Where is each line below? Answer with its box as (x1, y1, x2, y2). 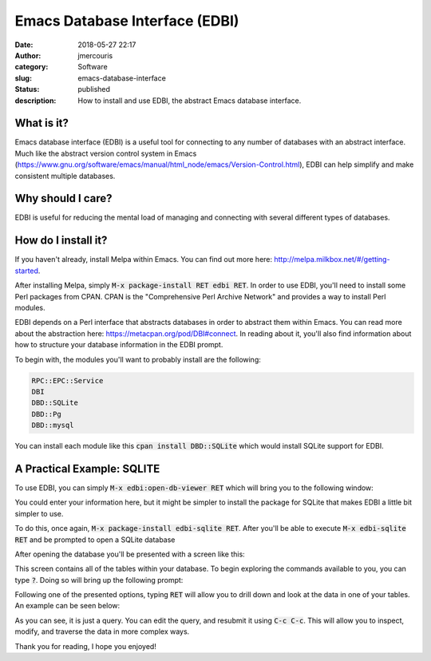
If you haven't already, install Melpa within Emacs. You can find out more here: (14, 255, 273, 264)
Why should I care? (14, 192, 113, 205)
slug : (14, 73, 32, 83)
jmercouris (77, 50, 113, 60)
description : (14, 96, 57, 105)
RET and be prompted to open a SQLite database (14, 535, 176, 544)
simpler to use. (14, 509, 64, 518)
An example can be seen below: (14, 601, 121, 611)
